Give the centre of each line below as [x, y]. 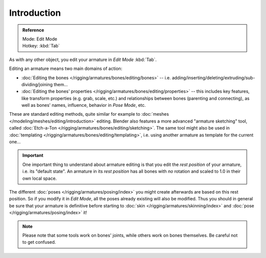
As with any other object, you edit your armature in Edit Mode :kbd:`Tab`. [83, 60]
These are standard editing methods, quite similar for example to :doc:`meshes [89, 114]
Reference [33, 30]
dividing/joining [37, 84]
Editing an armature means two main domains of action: [66, 68]
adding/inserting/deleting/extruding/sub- [214, 78]
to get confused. [39, 242]
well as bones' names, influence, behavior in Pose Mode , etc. [84, 105]
